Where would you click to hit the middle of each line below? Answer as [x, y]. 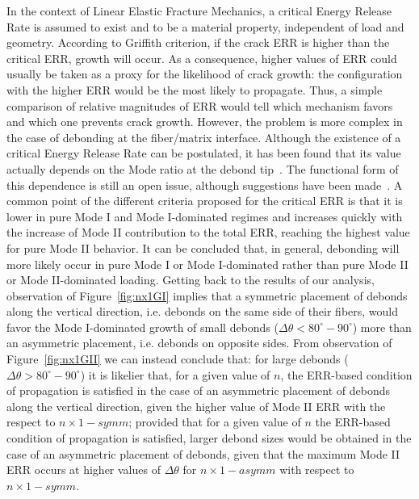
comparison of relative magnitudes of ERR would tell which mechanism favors [200, 105]
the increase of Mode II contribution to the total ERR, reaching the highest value [208, 232]
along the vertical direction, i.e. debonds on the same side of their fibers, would [203, 311]
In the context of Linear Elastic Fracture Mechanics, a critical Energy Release [199, 10]
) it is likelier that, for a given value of [175, 374]
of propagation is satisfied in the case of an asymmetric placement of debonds [198, 390]
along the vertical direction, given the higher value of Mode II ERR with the [196, 406]
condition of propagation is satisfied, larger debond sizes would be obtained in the [209, 438]
